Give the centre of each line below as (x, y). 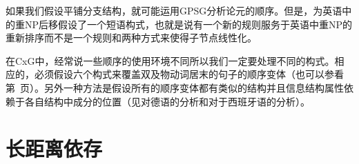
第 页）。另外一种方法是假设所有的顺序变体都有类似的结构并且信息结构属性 (175, 87)
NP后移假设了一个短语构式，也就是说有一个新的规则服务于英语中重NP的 (188, 24)
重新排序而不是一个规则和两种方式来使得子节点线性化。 (131, 38)
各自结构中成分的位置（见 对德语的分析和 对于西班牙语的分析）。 (167, 101)
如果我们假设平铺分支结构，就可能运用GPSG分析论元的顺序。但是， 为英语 (174, 10)
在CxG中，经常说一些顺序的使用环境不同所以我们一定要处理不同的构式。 (170, 60)
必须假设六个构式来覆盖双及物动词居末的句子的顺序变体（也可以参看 (189, 74)
